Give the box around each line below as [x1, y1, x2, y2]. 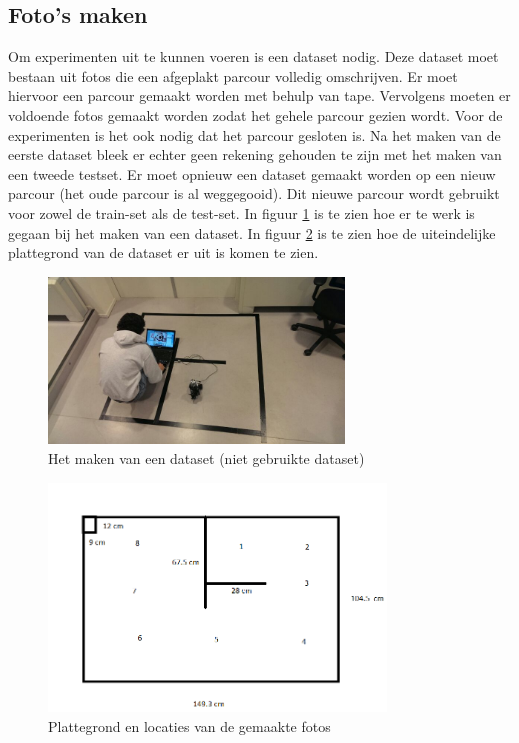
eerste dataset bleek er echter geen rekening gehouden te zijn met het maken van [8, 144, 502, 165]
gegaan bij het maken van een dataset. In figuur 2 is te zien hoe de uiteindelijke [8, 222, 496, 243]
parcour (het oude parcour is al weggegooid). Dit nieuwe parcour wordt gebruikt [8, 183, 500, 204]
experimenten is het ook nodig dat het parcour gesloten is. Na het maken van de [8, 124, 501, 145]
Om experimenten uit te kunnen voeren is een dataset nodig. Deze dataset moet [8, 46, 499, 67]
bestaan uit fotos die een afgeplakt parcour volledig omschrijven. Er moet [8, 65, 458, 86]
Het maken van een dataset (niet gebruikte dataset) [48, 448, 365, 469]
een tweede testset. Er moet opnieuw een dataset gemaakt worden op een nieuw [8, 163, 496, 184]
